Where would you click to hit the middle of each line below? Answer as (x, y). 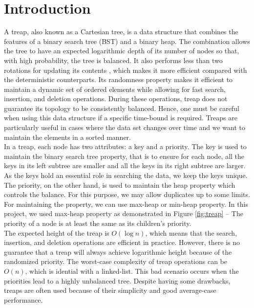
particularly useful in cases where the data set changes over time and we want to (125, 127)
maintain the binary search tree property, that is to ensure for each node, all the (124, 156)
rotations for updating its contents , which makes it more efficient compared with (126, 70)
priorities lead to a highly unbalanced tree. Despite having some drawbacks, (117, 280)
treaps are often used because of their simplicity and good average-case (110, 290)
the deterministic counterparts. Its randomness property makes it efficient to (118, 79)
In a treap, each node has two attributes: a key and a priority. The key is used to (125, 146)
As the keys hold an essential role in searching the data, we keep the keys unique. (126, 175)
